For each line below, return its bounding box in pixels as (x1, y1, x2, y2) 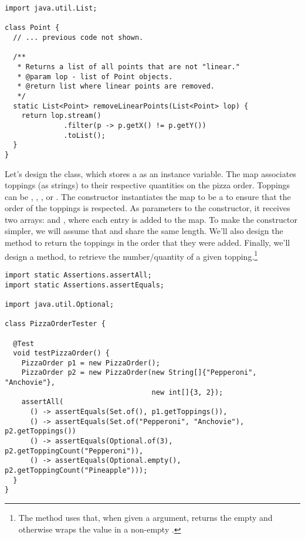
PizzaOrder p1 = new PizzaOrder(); (21, 358, 160, 367)
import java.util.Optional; (5, 300, 114, 309)
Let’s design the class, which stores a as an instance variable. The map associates (5, 167, 296, 179)
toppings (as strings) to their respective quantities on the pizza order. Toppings (5, 179, 290, 191)
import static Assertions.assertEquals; (5, 280, 165, 289)
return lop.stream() (21, 111, 101, 120)
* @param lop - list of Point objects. (17, 72, 173, 81)
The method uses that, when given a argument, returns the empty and (18, 511, 273, 523)
